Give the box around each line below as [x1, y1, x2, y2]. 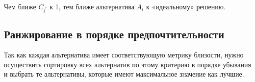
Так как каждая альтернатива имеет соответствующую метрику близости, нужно [4, 49, 244, 59]
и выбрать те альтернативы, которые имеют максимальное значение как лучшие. [4, 69, 244, 79]
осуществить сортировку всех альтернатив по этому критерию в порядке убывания [4, 59, 251, 69]
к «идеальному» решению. [146, 1, 226, 11]
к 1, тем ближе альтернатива [50, 1, 134, 11]
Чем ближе [4, 1, 36, 11]
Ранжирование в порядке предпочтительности [4, 27, 225, 42]
